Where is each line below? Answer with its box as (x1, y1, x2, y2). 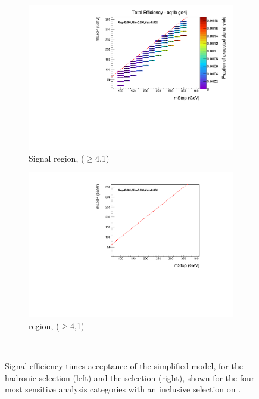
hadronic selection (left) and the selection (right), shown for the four (5, 371, 255, 383)
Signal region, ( (29, 151, 85, 164)
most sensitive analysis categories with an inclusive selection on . (5, 383, 241, 395)
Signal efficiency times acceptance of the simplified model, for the (5, 360, 243, 372)
